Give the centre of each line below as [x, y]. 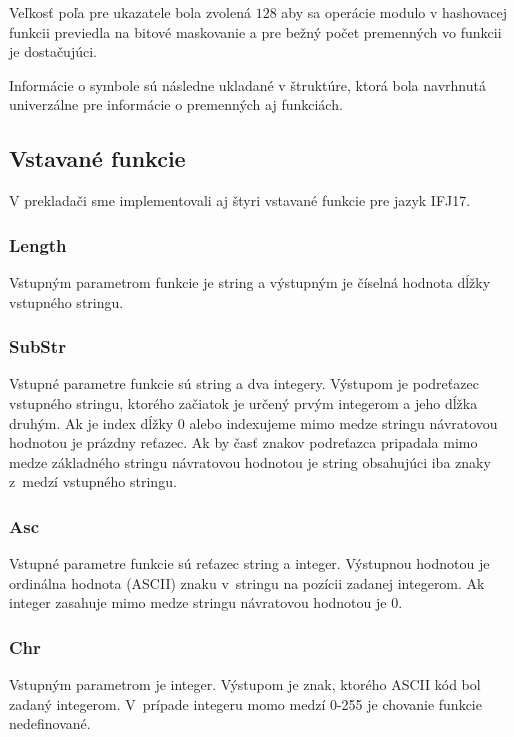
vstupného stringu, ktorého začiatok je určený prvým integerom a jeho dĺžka [243, 402]
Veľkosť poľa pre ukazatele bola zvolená [130, 12]
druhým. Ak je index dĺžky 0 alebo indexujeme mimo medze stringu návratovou [253, 422]
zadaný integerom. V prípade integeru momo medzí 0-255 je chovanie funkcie [245, 703]
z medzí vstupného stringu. [93, 481]
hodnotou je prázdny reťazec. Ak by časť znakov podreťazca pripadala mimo [243, 442]
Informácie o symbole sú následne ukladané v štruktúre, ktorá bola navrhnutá [247, 84]
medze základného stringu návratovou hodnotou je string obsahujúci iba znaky [250, 461]
